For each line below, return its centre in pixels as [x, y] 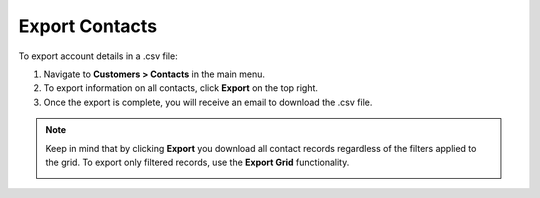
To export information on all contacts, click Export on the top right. [181, 88]
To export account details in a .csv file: [98, 56]
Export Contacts [88, 26]
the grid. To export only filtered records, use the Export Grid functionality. [197, 162]
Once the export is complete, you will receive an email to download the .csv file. [208, 102]
